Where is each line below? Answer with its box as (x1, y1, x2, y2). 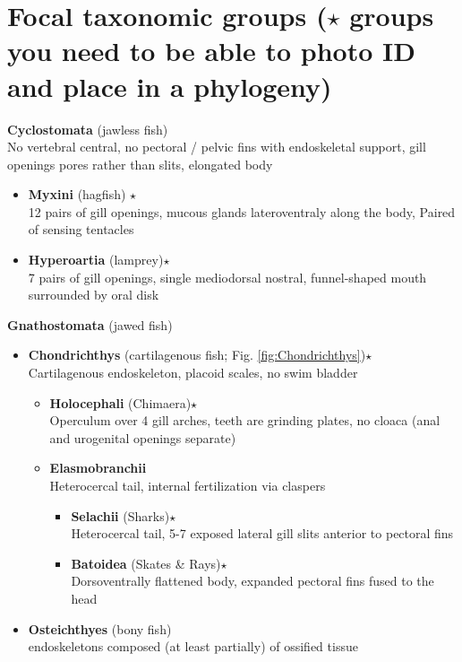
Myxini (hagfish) (28, 185, 126, 204)
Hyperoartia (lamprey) (28, 250, 164, 269)
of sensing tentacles (28, 220, 134, 239)
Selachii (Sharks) (71, 506, 170, 525)
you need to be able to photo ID (7, 32, 415, 69)
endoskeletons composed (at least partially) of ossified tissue (28, 637, 358, 656)
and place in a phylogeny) (7, 67, 332, 104)
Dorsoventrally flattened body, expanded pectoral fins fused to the (71, 571, 434, 590)
